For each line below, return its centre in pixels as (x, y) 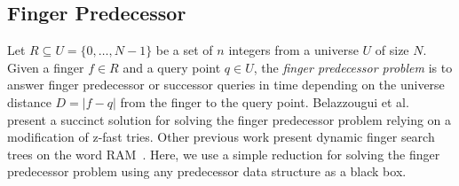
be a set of (184, 50)
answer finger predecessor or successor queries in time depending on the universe (226, 85)
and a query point (172, 67)
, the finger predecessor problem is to (353, 67)
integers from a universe (293, 50)
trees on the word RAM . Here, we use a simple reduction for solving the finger (224, 154)
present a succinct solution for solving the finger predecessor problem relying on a (229, 119)
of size (392, 50)
